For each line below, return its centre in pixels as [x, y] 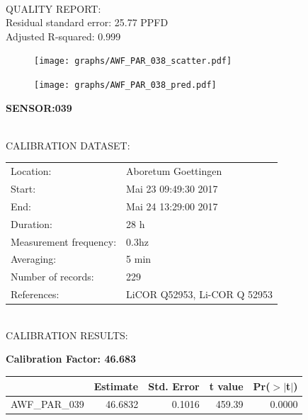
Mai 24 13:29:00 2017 [172, 206]
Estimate [116, 386]
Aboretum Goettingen [174, 171]
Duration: [32, 223]
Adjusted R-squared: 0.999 [63, 36]
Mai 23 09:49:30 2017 [172, 189]
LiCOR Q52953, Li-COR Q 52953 [199, 294]
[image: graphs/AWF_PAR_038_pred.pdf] [125, 85]
